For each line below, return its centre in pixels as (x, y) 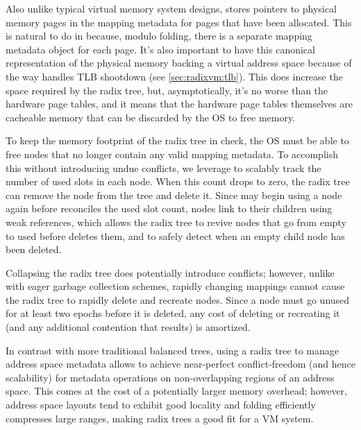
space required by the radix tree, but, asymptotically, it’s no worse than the (167, 90)
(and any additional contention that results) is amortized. (128, 327)
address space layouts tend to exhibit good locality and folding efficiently (161, 405)
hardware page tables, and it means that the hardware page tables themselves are (179, 104)
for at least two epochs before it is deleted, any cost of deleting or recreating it (173, 313)
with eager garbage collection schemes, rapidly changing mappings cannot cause (175, 286)
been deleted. (34, 249)
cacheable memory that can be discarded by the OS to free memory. (151, 117)
